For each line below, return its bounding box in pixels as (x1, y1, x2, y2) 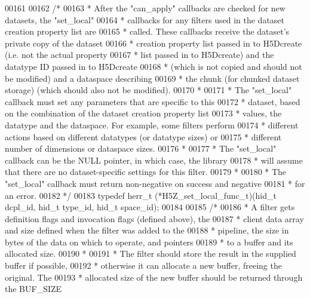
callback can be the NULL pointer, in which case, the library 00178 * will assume (5, 153, 303, 166)
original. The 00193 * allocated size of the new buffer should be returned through (5, 271, 303, 283)
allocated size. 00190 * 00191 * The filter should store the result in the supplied (5, 247, 296, 260)
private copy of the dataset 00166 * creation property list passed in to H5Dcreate (5, 36, 302, 49)
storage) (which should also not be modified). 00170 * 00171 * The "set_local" (5, 84, 292, 96)
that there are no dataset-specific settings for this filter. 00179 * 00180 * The (5, 165, 287, 178)
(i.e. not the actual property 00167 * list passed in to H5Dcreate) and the (5, 48, 274, 61)
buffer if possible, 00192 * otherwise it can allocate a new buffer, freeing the (5, 259, 282, 272)
